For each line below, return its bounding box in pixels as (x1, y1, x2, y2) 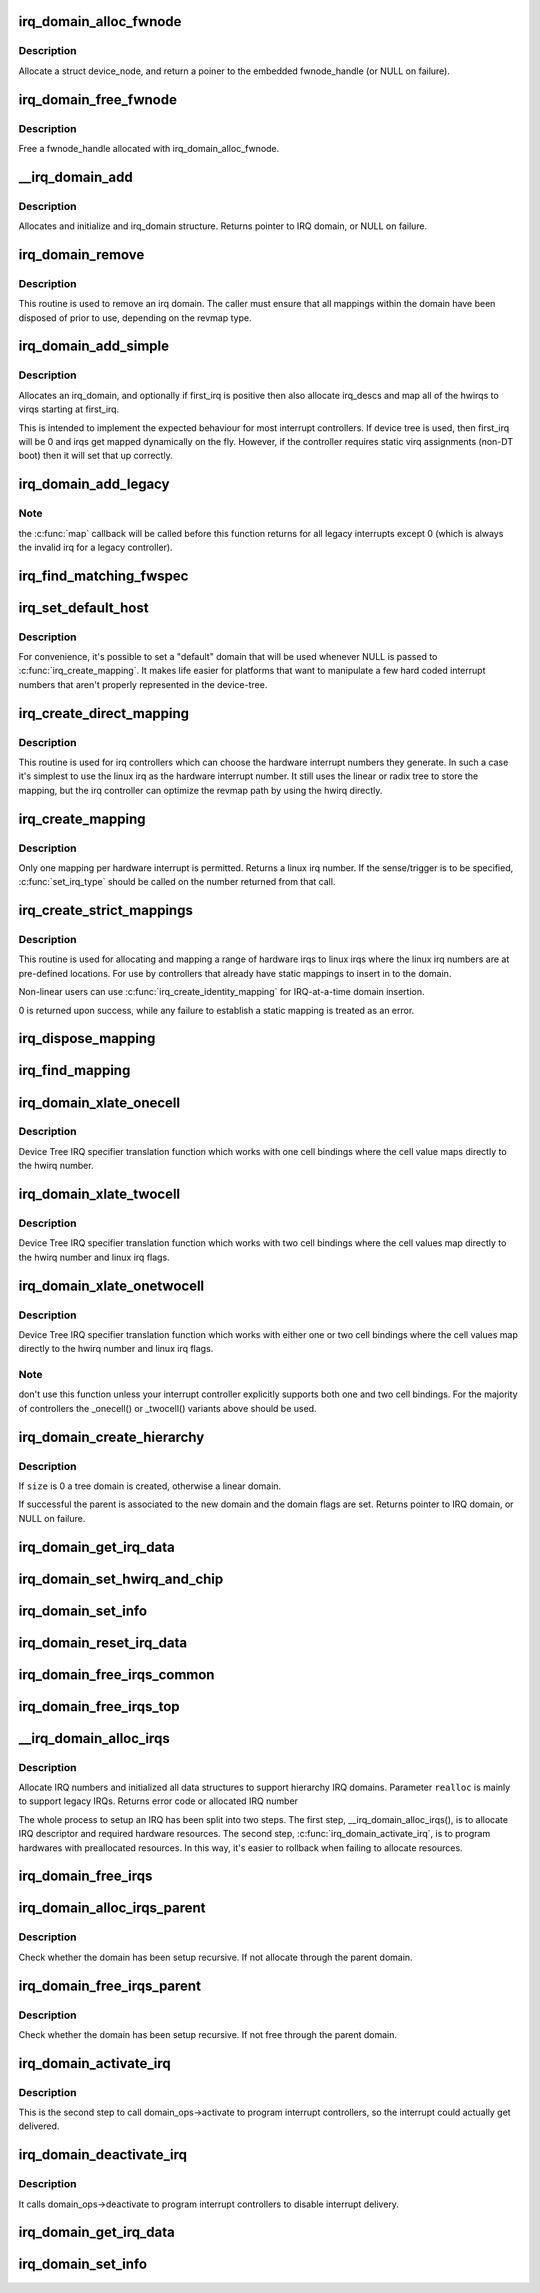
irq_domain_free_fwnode (18, 91, 177, 108)
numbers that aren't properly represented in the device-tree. (18, 678, 268, 690)
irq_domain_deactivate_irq (18, 2146, 187, 2164)
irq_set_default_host (18, 599, 149, 616)
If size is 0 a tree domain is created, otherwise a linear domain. (18, 1480, 282, 1492)
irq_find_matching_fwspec (18, 567, 189, 584)
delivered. (18, 2120, 60, 2132)
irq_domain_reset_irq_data (18, 1634, 188, 1651)
